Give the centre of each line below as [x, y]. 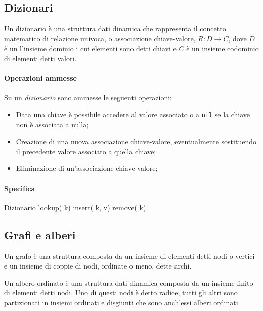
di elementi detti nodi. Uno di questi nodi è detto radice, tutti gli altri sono [121, 293]
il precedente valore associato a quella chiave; [86, 151]
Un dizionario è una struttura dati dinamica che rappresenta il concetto [115, 29]
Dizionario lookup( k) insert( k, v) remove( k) [75, 207]
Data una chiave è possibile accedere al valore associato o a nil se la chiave [133, 114]
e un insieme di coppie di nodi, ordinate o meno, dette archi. [98, 266]
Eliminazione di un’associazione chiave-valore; [87, 168]
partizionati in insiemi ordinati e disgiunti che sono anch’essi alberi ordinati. [122, 302]
